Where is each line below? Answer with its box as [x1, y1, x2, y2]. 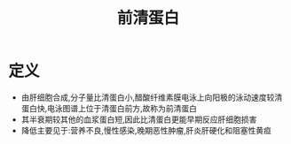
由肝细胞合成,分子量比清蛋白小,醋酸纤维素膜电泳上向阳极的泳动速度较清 [20, 92, 283, 102]
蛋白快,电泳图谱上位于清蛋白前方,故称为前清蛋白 [20, 102, 197, 113]
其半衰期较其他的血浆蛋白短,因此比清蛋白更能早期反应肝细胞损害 [20, 114, 257, 125]
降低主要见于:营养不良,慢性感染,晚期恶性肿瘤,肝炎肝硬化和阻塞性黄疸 [20, 125, 271, 135]
